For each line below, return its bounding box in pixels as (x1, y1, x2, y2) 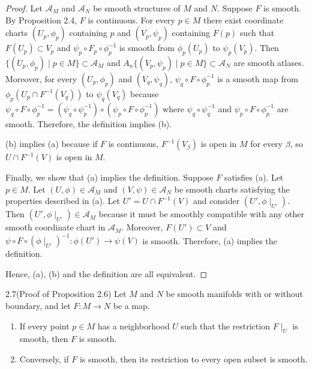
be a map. (113, 299, 150, 312)
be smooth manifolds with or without (166, 287, 304, 300)
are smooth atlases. (233, 56, 304, 68)
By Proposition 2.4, (5, 13, 77, 26)
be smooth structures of (93, 2, 181, 14)
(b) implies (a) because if (5, 137, 98, 150)
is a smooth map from (217, 72, 298, 85)
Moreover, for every (5, 72, 77, 85)
